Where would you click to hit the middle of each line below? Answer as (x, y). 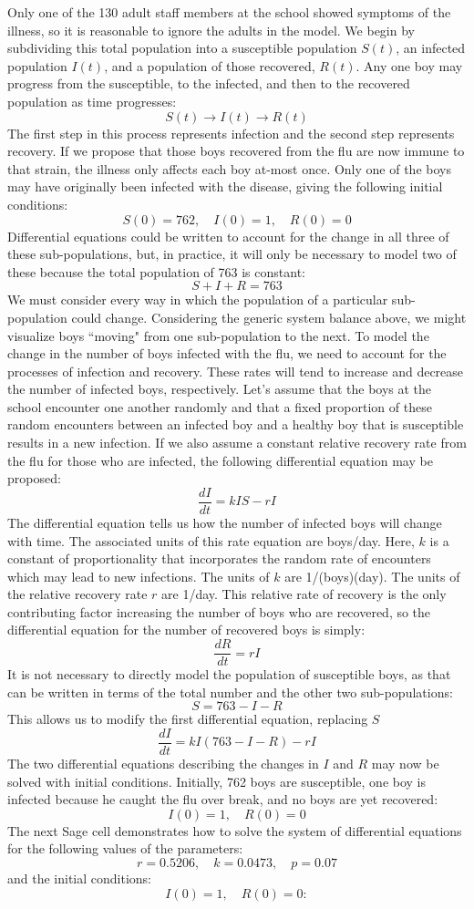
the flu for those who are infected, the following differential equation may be (220, 460)
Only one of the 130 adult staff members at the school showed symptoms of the (229, 12)
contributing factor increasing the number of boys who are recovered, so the (219, 611)
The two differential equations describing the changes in (163, 763)
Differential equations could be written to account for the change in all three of (228, 236)
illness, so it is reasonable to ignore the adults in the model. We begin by (211, 30)
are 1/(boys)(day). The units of (372, 576)
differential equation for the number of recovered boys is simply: (186, 630)
